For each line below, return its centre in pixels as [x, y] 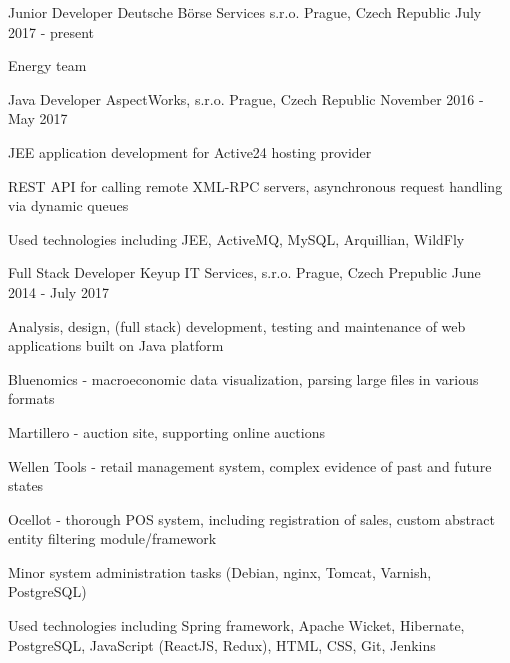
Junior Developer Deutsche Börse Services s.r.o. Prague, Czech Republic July [245, 12]
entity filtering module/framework [112, 538]
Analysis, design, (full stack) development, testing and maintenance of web [237, 325]
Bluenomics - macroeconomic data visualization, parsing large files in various [243, 378]
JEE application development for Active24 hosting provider [190, 151]
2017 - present [51, 31]
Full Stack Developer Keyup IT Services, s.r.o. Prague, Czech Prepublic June [244, 272]
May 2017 [38, 118]
